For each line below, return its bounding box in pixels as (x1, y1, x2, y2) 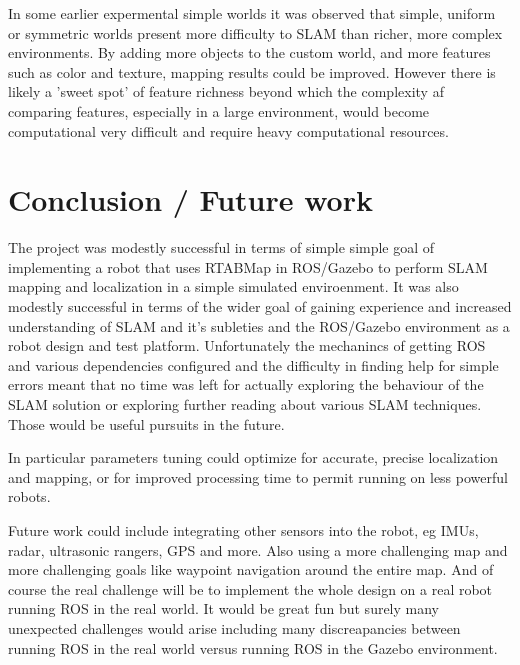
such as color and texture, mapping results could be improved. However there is (8, 61, 496, 82)
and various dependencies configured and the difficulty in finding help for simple (8, 354, 499, 375)
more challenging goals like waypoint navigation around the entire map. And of (8, 559, 494, 580)
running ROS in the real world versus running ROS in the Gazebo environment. (8, 637, 498, 658)
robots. (8, 486, 51, 507)
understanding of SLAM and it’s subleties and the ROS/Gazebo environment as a (8, 315, 510, 336)
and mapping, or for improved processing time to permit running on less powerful (8, 466, 508, 487)
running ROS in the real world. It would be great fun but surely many (8, 598, 440, 619)
